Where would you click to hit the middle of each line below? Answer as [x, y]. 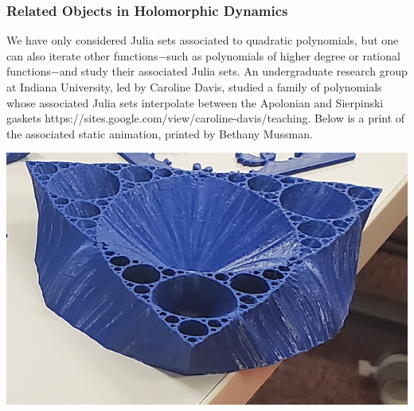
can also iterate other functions [82, 55]
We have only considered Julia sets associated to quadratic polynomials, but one [203, 40]
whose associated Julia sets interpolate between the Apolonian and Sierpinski [195, 102]
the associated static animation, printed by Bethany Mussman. [160, 133]
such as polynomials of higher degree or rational [283, 55]
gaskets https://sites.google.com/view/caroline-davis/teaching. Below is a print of [206, 118]
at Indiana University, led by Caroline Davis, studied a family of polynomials [194, 87]
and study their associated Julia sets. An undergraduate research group [233, 71]
